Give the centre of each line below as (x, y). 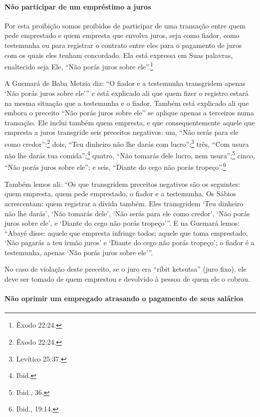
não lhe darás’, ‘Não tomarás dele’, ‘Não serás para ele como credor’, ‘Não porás (127, 213)
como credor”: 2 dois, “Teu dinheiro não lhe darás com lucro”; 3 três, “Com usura (127, 143)
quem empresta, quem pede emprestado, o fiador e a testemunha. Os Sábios (121, 194)
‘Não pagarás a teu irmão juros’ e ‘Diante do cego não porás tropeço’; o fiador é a (130, 242)
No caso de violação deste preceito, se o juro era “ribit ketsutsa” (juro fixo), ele (126, 269)
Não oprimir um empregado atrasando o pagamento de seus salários (124, 298)
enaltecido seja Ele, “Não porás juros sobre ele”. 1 (79, 66)
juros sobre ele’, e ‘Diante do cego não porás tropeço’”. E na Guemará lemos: (122, 223)
